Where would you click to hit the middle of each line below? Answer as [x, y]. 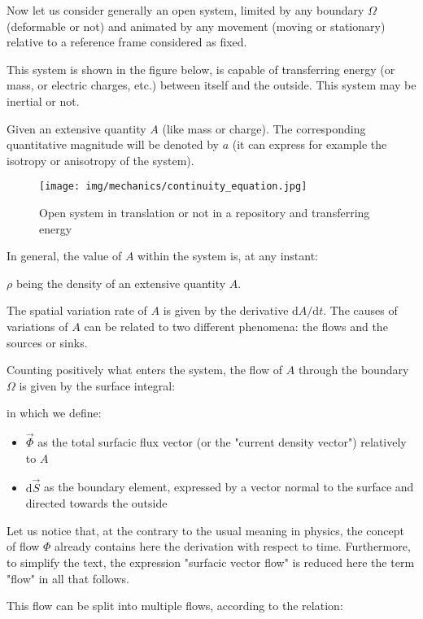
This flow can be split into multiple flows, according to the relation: [175, 606]
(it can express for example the [310, 144]
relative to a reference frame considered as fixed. [127, 42]
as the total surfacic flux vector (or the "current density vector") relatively [222, 442]
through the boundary [353, 370]
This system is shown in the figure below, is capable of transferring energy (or [201, 69]
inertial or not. [43, 100]
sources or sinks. [47, 342]
